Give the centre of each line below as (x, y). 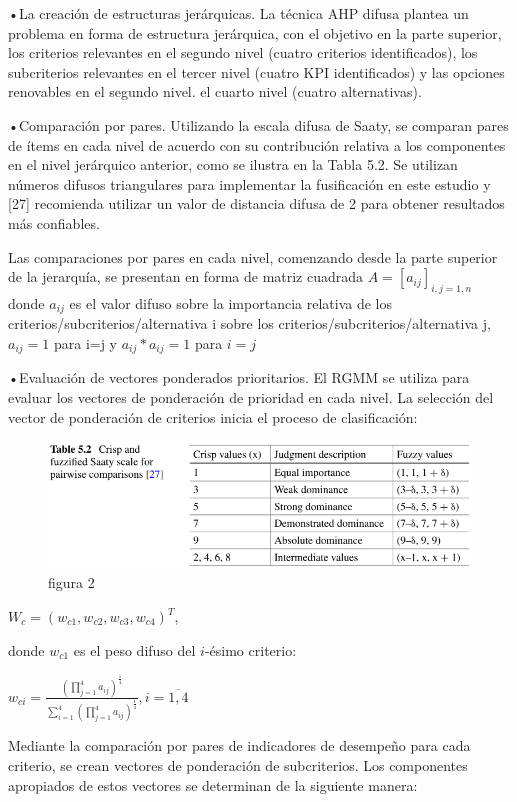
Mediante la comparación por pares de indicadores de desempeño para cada (239, 745)
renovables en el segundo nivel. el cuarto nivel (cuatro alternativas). (215, 91)
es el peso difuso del (134, 649)
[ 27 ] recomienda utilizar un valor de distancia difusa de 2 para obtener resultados (256, 203)
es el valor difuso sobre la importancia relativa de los (230, 302)
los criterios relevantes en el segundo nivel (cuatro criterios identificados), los (243, 52)
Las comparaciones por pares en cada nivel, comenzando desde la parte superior (253, 256)
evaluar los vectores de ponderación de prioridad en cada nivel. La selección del (251, 397)
